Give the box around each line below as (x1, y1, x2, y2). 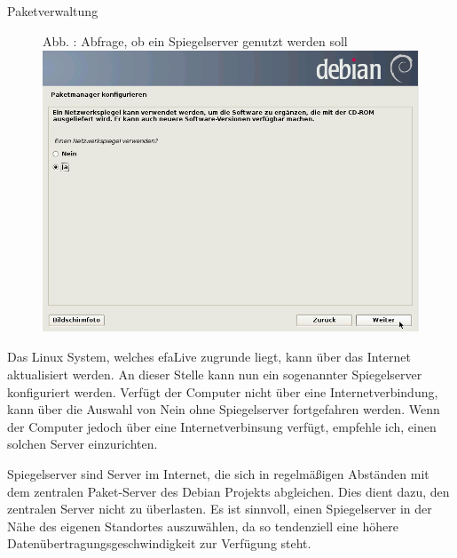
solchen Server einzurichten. (7, 434, 158, 453)
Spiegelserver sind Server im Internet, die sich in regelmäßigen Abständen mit (7, 464, 429, 482)
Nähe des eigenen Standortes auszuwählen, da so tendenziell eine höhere (7, 516, 398, 535)
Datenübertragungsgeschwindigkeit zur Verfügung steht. (7, 534, 311, 553)
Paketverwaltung (7, 2, 98, 20)
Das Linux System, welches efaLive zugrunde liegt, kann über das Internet (7, 347, 411, 366)
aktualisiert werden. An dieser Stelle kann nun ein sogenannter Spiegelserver (7, 364, 422, 383)
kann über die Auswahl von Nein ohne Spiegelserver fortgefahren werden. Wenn (7, 400, 440, 418)
